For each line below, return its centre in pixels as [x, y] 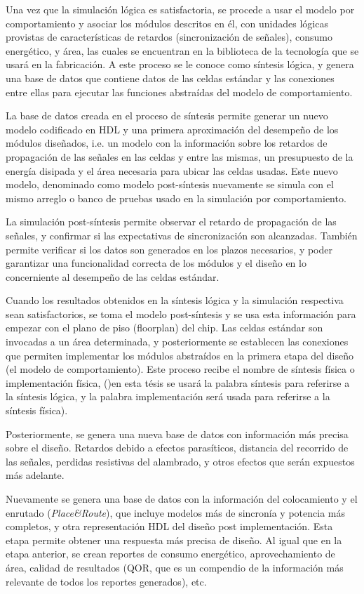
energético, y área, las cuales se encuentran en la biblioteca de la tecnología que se [182, 50]
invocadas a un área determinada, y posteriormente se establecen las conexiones [177, 342]
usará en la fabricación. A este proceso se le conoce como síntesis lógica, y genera [180, 64]
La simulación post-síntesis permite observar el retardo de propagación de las [171, 222]
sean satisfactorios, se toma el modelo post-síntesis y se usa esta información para [181, 313]
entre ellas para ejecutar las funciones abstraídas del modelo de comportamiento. [179, 92]
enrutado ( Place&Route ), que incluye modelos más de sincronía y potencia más [175, 512]
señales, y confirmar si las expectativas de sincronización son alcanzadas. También [182, 235]
